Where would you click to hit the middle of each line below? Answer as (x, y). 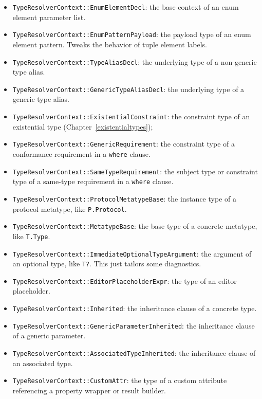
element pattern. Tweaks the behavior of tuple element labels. (110, 44)
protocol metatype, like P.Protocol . (70, 208)
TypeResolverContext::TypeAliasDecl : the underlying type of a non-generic (135, 61)
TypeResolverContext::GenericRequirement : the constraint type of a (124, 144)
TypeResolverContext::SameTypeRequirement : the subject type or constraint (135, 171)
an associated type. (43, 363)
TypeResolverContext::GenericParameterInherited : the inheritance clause (134, 325)
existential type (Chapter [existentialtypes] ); (83, 126)
